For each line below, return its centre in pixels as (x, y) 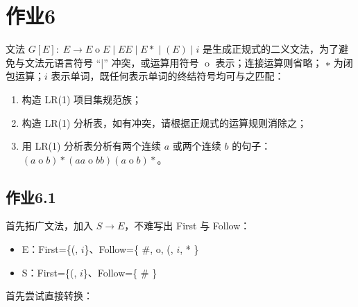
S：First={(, (49, 272)
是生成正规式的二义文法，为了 (271, 49)
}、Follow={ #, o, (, (129, 249)
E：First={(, (50, 249)
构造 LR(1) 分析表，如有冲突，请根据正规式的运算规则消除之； (164, 122)
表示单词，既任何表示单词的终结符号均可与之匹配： (168, 76)
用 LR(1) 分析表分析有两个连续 (92, 146)
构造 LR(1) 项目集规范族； (82, 99)
